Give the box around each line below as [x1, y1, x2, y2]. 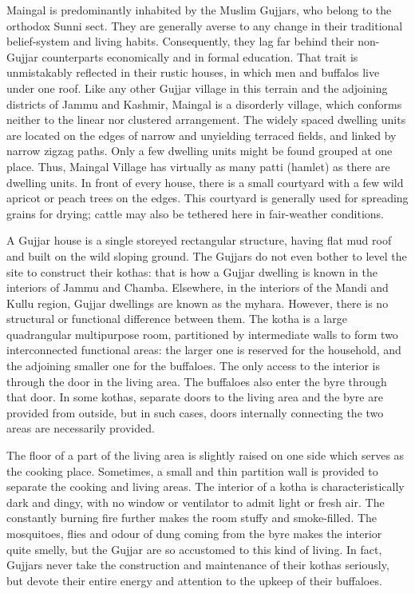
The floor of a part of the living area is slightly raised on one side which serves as [6, 447, 405, 464]
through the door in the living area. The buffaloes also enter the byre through [6, 373, 387, 389]
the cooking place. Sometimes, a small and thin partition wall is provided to [6, 462, 378, 479]
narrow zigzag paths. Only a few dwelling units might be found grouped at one [6, 142, 393, 159]
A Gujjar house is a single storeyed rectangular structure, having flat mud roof [6, 232, 392, 249]
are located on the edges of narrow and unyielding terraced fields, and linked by [6, 126, 397, 143]
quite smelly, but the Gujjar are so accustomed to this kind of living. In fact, [6, 540, 382, 557]
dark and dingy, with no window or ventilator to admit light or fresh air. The [6, 493, 385, 510]
